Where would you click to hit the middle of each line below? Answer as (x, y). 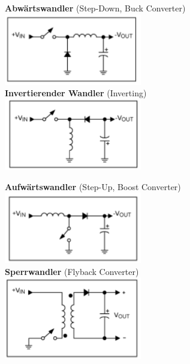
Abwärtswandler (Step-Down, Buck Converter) (95, 8)
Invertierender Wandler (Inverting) (76, 93)
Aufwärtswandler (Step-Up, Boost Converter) (93, 186)
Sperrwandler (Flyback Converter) (72, 271)
